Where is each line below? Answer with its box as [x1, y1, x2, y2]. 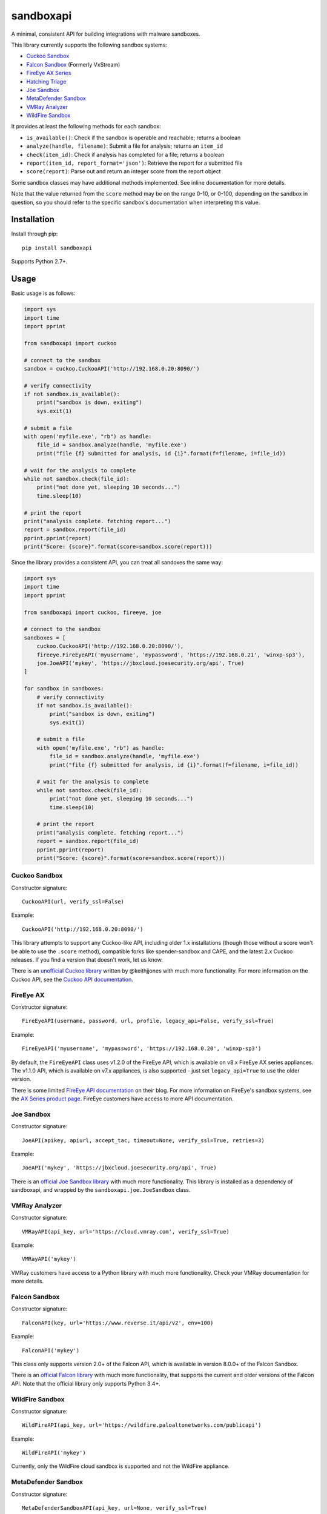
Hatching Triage [26, 78, 67, 85]
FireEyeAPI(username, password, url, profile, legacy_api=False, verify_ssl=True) [22, 1017, 274, 1025]
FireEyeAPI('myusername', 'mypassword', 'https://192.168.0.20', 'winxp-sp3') [22, 1045, 262, 1052]
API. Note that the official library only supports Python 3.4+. [11, 1380, 160, 1387]
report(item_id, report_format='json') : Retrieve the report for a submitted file [26, 159, 243, 167]
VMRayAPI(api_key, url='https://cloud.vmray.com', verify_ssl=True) [22, 1228, 230, 1235]
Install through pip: [11, 230, 58, 237]
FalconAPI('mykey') [22, 1347, 80, 1354]
